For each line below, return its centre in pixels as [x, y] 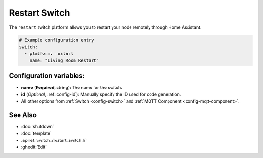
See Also [23, 115]
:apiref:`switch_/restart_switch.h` [54, 140]
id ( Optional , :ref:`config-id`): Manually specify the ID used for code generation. [101, 94]
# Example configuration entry [57, 40]
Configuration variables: [47, 76]
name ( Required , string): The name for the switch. [72, 88]
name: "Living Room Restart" [64, 60]
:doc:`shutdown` [38, 126]
